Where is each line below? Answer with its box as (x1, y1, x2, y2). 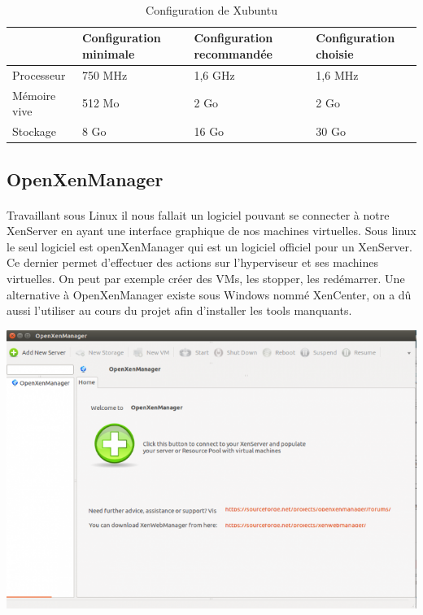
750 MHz (81, 66, 128, 83)
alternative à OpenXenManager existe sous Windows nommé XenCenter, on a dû (7, 286, 412, 303)
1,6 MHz (316, 66, 359, 83)
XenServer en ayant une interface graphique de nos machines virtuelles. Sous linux (7, 222, 416, 239)
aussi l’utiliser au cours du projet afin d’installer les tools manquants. (7, 302, 352, 319)
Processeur (12, 66, 66, 83)
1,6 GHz (194, 66, 235, 83)
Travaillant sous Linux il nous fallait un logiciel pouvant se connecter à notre (7, 206, 390, 223)
